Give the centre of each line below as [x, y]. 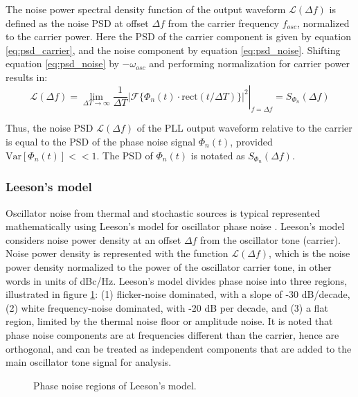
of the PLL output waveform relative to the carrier [244, 128]
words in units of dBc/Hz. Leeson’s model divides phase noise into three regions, [177, 280]
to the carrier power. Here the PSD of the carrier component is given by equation [178, 36]
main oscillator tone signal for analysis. [89, 362]
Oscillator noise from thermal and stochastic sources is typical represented [163, 212]
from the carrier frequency [224, 23]
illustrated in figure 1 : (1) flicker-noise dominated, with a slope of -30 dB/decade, [178, 294]
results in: [27, 77]
